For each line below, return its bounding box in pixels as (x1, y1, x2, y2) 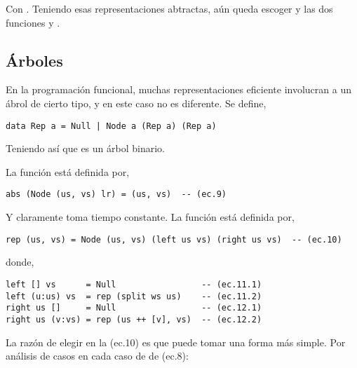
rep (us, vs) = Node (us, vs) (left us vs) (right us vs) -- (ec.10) (6, 234, 342, 245)
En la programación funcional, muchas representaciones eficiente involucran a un (6, 82, 351, 97)
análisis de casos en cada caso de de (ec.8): (6, 348, 189, 363)
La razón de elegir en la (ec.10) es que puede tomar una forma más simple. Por (6, 334, 346, 349)
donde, (6, 254, 34, 269)
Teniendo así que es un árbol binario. (6, 141, 165, 156)
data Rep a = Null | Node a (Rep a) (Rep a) (6, 121, 217, 131)
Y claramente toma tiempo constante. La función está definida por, (6, 210, 295, 224)
